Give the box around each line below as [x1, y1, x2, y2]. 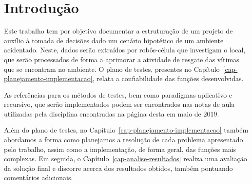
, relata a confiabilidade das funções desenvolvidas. [92, 73, 244, 84]
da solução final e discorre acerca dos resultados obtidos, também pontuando [4, 163, 233, 173]
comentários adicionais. [4, 172, 73, 183]
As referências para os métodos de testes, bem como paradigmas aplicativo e [4, 89, 233, 100]
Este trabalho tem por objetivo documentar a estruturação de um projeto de [4, 26, 233, 36]
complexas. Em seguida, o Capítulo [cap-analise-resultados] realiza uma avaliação [4, 153, 247, 164]
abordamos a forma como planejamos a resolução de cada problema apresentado [4, 134, 243, 145]
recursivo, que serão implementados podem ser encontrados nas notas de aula [4, 99, 235, 109]
